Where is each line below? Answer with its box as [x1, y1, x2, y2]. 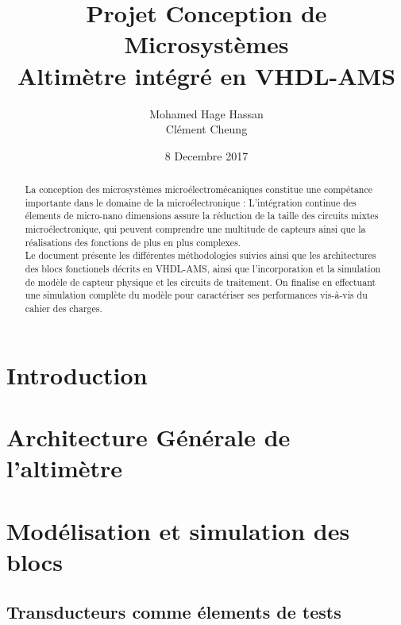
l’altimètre [6, 452, 123, 484]
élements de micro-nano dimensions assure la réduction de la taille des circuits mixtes [25, 209, 379, 222]
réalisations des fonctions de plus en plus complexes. [25, 235, 241, 249]
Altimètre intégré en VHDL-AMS [17, 59, 396, 91]
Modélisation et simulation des [6, 514, 350, 546]
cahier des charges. [25, 301, 102, 314]
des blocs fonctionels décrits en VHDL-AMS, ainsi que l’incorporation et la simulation [25, 262, 381, 276]
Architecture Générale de [6, 421, 291, 453]
